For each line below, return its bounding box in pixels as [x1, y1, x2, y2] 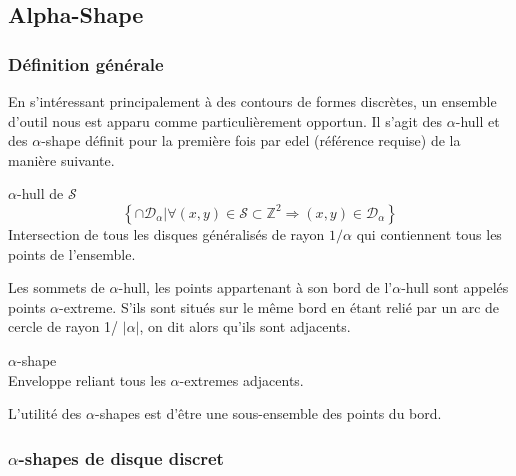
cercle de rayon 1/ [8, 316, 119, 337]
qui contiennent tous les [356, 223, 502, 244]
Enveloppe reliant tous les [8, 369, 166, 390]
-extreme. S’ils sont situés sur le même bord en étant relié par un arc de [59, 296, 500, 317]
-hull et [455, 110, 500, 131]
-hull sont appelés [401, 277, 509, 298]
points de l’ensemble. [8, 243, 136, 264]
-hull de [16, 183, 64, 204]
